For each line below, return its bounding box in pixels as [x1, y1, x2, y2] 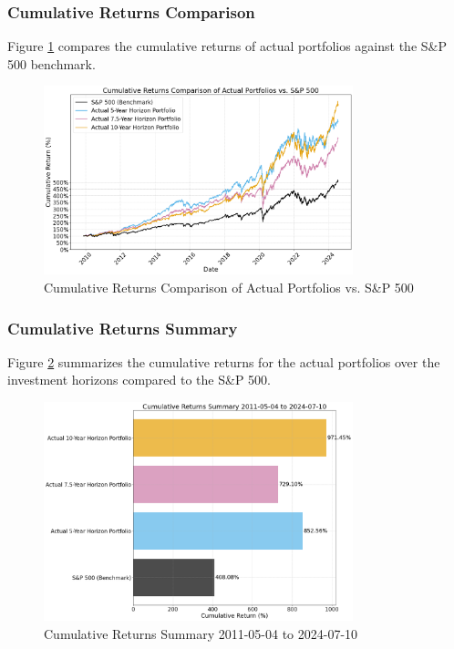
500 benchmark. [7, 54, 96, 73]
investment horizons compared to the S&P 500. [7, 370, 271, 389]
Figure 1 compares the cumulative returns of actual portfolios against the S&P [7, 36, 447, 56]
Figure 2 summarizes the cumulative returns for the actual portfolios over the [7, 352, 440, 371]
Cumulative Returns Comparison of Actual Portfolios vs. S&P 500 [44, 278, 414, 297]
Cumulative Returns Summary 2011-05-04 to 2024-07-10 [44, 624, 358, 644]
